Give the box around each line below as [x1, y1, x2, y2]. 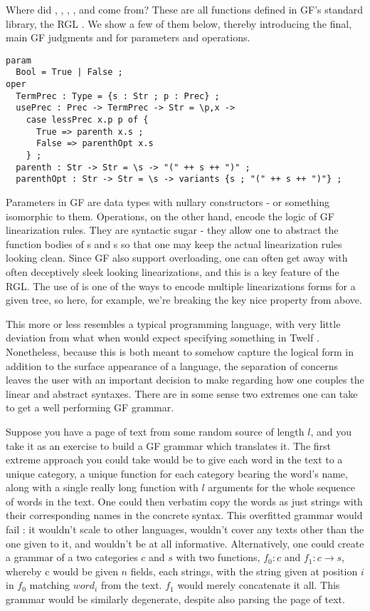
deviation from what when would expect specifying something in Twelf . [6, 330, 319, 345]
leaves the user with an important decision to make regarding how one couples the [6, 372, 364, 387]
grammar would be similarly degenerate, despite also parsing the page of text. [6, 592, 345, 607]
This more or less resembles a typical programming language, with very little [6, 316, 341, 331]
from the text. [100, 577, 162, 592]
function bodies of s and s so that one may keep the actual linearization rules [6, 236, 342, 251]
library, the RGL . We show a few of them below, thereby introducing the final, [6, 16, 352, 31]
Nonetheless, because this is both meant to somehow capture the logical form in [6, 344, 354, 359]
